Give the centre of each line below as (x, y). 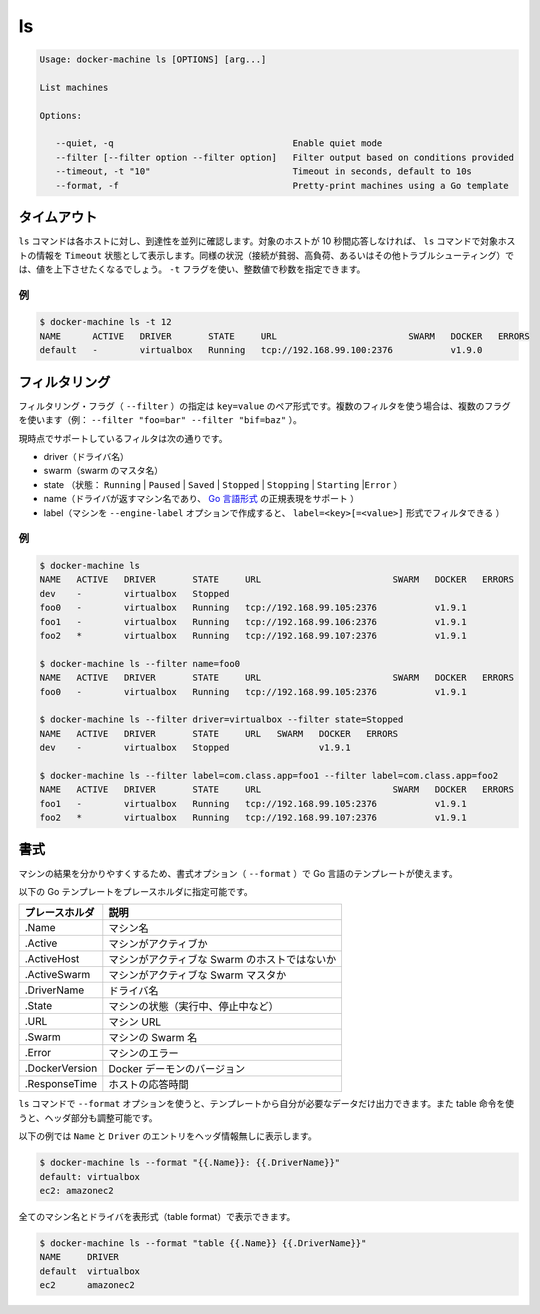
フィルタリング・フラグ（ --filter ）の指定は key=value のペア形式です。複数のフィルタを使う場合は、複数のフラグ (265, 406)
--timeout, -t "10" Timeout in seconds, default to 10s (263, 171)
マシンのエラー (143, 1053)
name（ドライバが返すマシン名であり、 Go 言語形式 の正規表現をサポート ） (201, 499)
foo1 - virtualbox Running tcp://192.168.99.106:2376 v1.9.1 (253, 621)
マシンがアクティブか (158, 944)
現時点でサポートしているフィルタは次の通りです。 (123, 438)
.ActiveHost (52, 959)
